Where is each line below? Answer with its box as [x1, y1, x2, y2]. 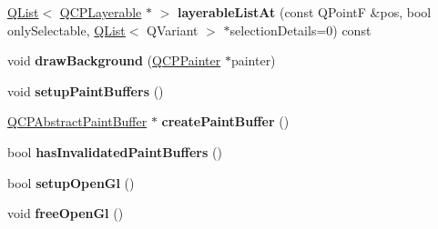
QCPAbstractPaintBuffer [7, 112, 148, 131]
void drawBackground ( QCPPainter [7, 51, 221, 70]
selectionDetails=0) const [229, 20, 372, 39]
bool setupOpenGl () [7, 173, 135, 192]
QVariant [147, 20, 199, 39]
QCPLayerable [59, 3, 142, 21]
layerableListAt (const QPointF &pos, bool [178, 3, 432, 21]
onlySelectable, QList [7, 20, 126, 39]
